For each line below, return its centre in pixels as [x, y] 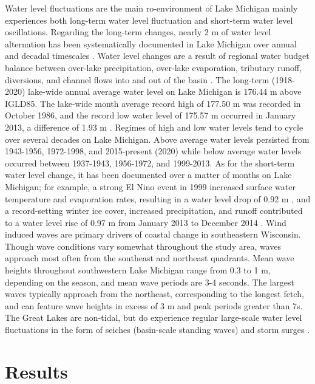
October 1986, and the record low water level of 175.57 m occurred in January [151, 115]
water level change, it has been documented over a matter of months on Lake [148, 175]
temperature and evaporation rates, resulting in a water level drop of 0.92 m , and [158, 198]
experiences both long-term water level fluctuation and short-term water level [149, 20]
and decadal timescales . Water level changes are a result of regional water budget [157, 56]
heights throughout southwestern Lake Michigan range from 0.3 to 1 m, [138, 270]
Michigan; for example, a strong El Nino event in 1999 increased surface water [150, 186]
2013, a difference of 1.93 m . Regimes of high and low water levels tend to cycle [154, 127]
